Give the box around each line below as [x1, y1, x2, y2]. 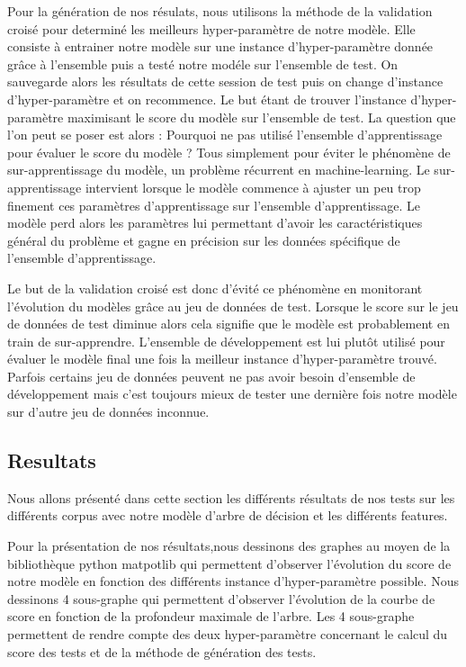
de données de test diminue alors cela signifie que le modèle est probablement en [7, 314, 450, 333]
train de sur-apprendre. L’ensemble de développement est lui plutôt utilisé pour [7, 331, 445, 350]
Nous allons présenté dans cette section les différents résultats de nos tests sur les [7, 488, 455, 507]
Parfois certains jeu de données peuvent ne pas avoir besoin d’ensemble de [7, 366, 416, 385]
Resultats [7, 446, 96, 474]
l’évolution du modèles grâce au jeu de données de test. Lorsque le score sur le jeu [7, 296, 459, 315]
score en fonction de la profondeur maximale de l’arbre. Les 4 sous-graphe [7, 607, 415, 626]
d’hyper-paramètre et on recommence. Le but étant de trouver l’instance [7, 89, 407, 108]
